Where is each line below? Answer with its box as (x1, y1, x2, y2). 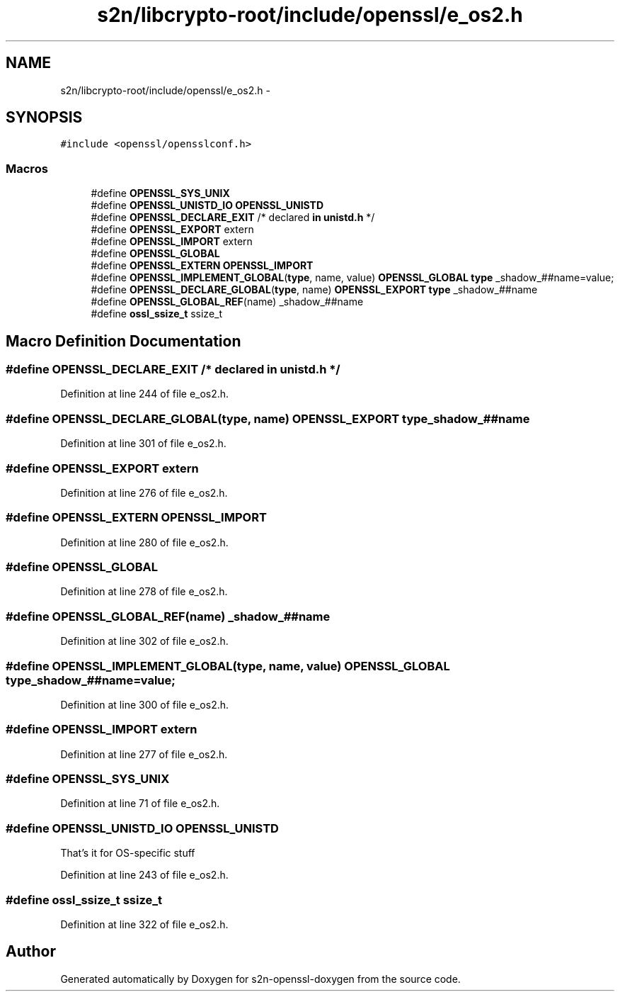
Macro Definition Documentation (6, 332, 241, 350)
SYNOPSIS (6, 108, 83, 127)
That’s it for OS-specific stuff (60, 847, 195, 860)
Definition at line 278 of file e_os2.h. (60, 585, 228, 598)
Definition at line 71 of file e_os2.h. (60, 797, 220, 810)
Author (6, 942, 56, 961)
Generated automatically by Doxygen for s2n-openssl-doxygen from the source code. (60, 972, 461, 985)
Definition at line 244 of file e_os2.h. (60, 388, 229, 400)
